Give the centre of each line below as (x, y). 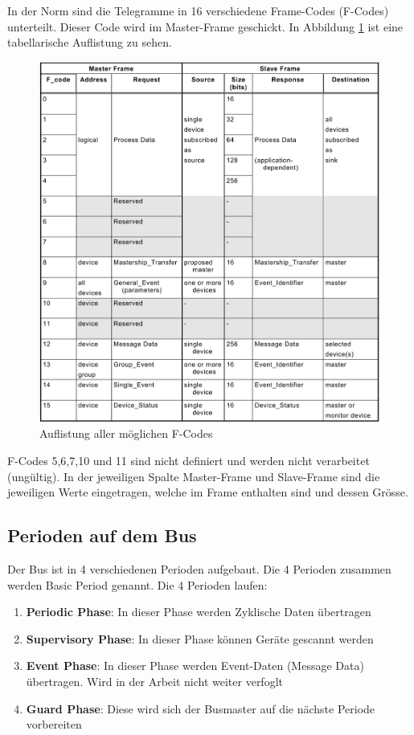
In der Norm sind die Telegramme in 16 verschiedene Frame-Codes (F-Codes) (198, 10)
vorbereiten (54, 724)
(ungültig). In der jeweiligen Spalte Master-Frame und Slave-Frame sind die (194, 476)
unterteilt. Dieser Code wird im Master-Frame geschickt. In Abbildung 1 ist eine (205, 26)
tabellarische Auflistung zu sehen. (90, 42)
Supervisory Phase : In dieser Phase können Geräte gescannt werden (200, 638)
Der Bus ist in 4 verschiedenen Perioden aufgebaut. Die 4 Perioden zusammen (199, 568)
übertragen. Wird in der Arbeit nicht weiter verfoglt (154, 681)
